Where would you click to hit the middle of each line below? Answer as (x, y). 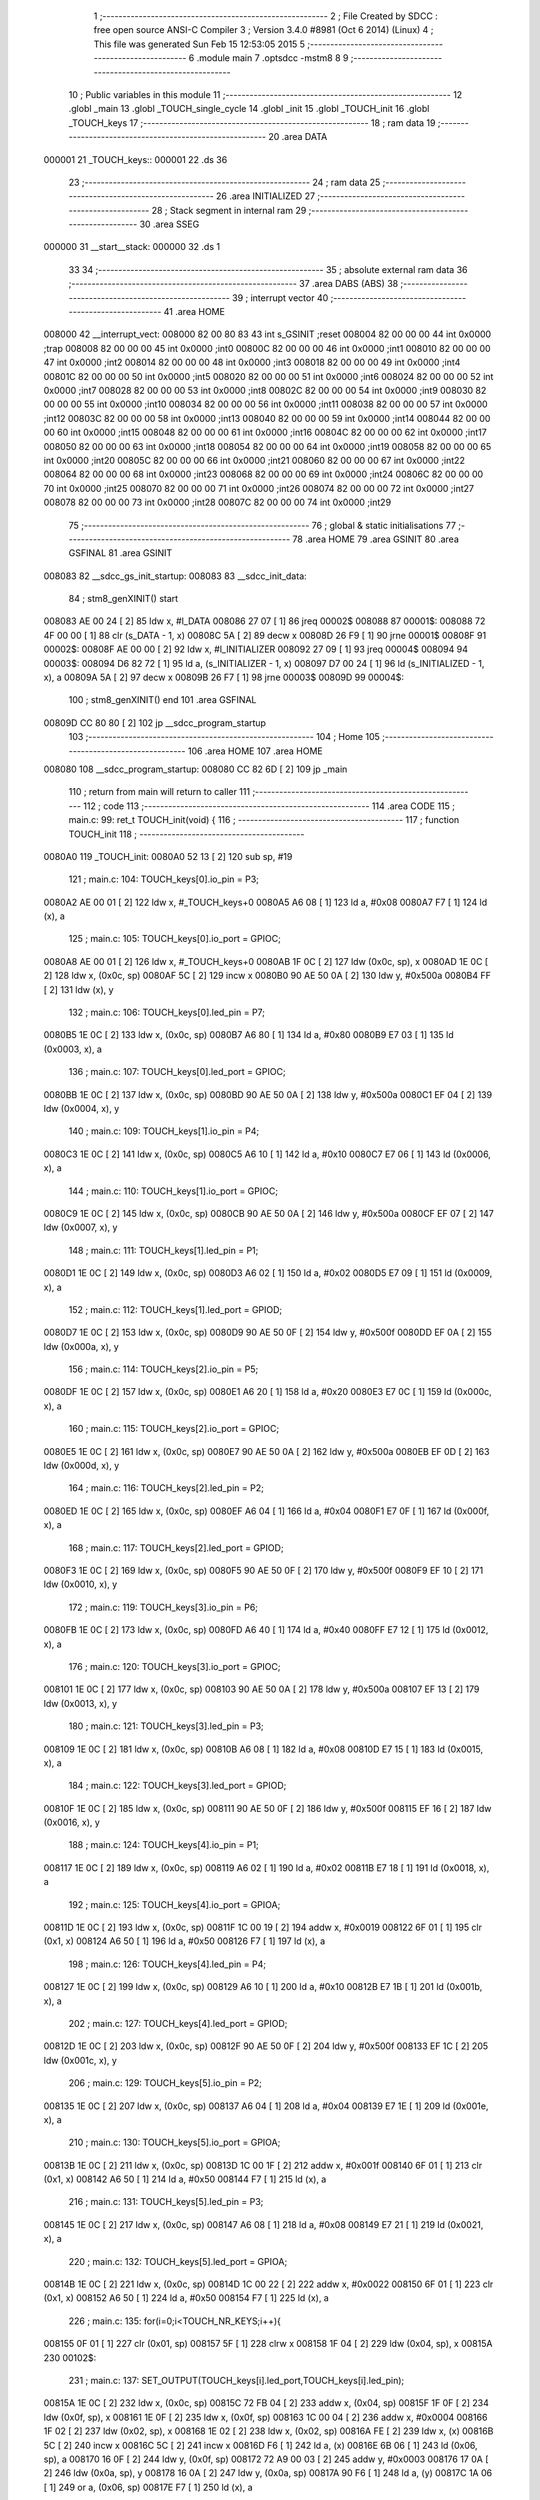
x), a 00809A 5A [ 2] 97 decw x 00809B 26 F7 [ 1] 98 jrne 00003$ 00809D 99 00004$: (224, 677)
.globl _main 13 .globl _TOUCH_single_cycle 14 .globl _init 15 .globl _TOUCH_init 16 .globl (249, 109)
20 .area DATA (298, 137)
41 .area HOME (194, 312)
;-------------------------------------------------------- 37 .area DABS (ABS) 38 (233, 284)
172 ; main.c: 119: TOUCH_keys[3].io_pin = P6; (163, 1607)
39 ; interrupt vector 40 (280, 297)
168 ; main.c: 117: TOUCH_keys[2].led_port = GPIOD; (176, 1547)
